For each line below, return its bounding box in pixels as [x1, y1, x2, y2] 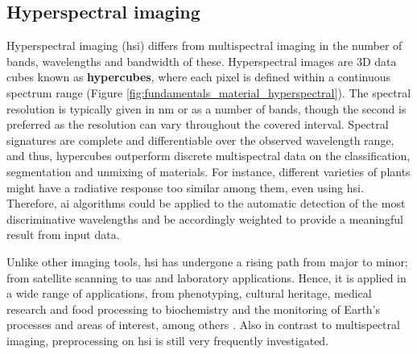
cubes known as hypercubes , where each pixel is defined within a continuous [6, 68, 391, 85]
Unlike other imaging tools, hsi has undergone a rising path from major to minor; [6, 253, 408, 270]
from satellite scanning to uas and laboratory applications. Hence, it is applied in [6, 269, 407, 286]
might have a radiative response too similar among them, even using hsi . [6, 179, 364, 196]
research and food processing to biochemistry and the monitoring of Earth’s [6, 300, 381, 317]
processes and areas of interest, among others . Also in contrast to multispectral [6, 316, 400, 333]
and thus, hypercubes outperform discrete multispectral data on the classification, [6, 147, 411, 164]
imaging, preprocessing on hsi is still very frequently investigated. [6, 331, 329, 348]
